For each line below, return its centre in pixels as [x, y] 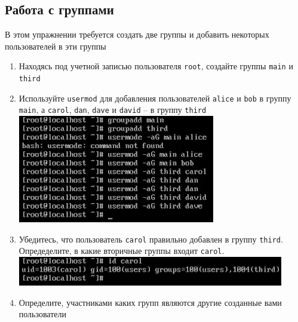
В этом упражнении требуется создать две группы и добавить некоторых [137, 34]
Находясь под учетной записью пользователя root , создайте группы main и [156, 66]
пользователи [43, 314]
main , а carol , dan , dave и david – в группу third [113, 110]
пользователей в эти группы [56, 46]
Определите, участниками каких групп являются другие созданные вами [150, 302]
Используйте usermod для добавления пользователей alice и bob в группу [155, 98]
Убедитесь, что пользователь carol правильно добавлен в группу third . [151, 239]
